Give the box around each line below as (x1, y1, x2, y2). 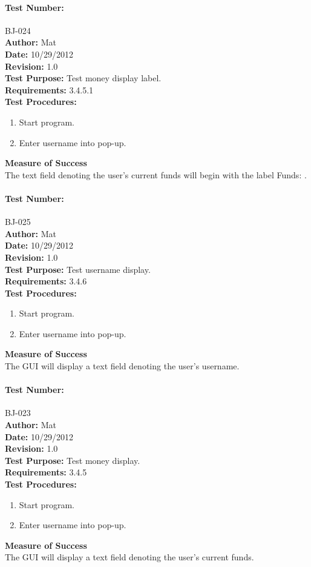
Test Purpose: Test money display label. (5, 72, 162, 84)
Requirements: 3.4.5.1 (5, 83, 94, 96)
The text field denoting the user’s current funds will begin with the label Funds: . (5, 168, 307, 181)
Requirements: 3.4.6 (5, 275, 87, 287)
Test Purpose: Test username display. (5, 263, 151, 275)
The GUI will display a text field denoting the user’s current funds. (5, 551, 254, 563)
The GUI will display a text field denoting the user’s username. (5, 360, 240, 372)
